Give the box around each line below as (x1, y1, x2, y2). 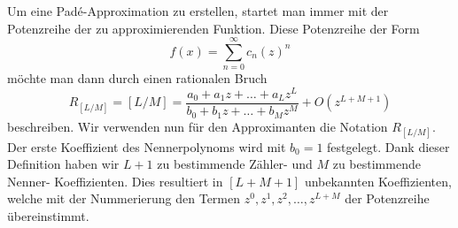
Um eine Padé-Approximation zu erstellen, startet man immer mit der (7, 2, 389, 19)
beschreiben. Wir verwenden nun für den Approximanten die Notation (7, 117, 388, 135)
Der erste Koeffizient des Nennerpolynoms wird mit (7, 137, 286, 156)
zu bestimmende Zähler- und (157, 155, 313, 173)
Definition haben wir (7, 155, 120, 173)
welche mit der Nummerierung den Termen (7, 189, 241, 208)
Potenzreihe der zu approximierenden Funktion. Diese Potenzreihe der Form (7, 19, 420, 37)
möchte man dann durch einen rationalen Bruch (7, 69, 268, 87)
